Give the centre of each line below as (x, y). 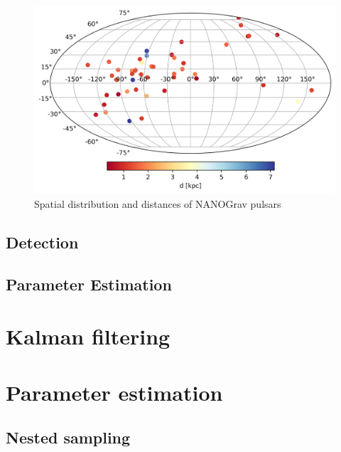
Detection (42, 242)
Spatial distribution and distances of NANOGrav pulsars (158, 204)
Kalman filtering (88, 336)
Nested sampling (68, 437)
